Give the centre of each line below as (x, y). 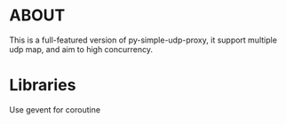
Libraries (43, 85)
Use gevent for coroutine (55, 109)
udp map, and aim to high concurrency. (81, 49)
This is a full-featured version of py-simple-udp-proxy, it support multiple (143, 40)
